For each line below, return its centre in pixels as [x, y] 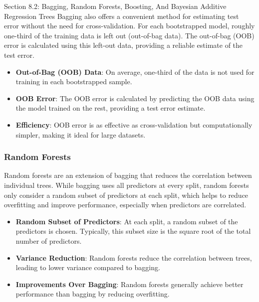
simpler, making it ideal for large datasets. [81, 134]
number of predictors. [49, 240]
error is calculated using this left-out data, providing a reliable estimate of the [124, 45]
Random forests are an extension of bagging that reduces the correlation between [128, 175]
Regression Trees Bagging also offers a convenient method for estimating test [122, 16]
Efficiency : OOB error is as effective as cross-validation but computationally [134, 124]
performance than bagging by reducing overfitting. [93, 294]
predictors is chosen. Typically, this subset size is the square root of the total [133, 231]
